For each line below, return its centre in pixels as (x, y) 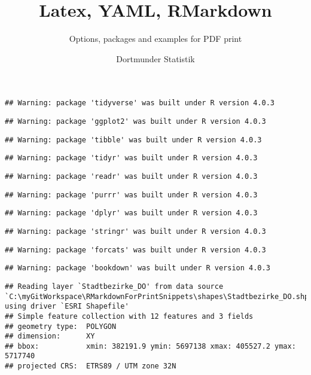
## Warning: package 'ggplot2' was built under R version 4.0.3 (135, 121)
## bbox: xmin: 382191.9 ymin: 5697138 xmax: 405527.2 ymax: (150, 346)
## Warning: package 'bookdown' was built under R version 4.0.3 (138, 268)
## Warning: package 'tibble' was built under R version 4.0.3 (133, 140)
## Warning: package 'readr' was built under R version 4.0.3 (131, 176)
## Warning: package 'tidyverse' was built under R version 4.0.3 (140, 103)
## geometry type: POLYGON (61, 326)
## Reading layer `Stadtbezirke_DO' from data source (114, 286)
